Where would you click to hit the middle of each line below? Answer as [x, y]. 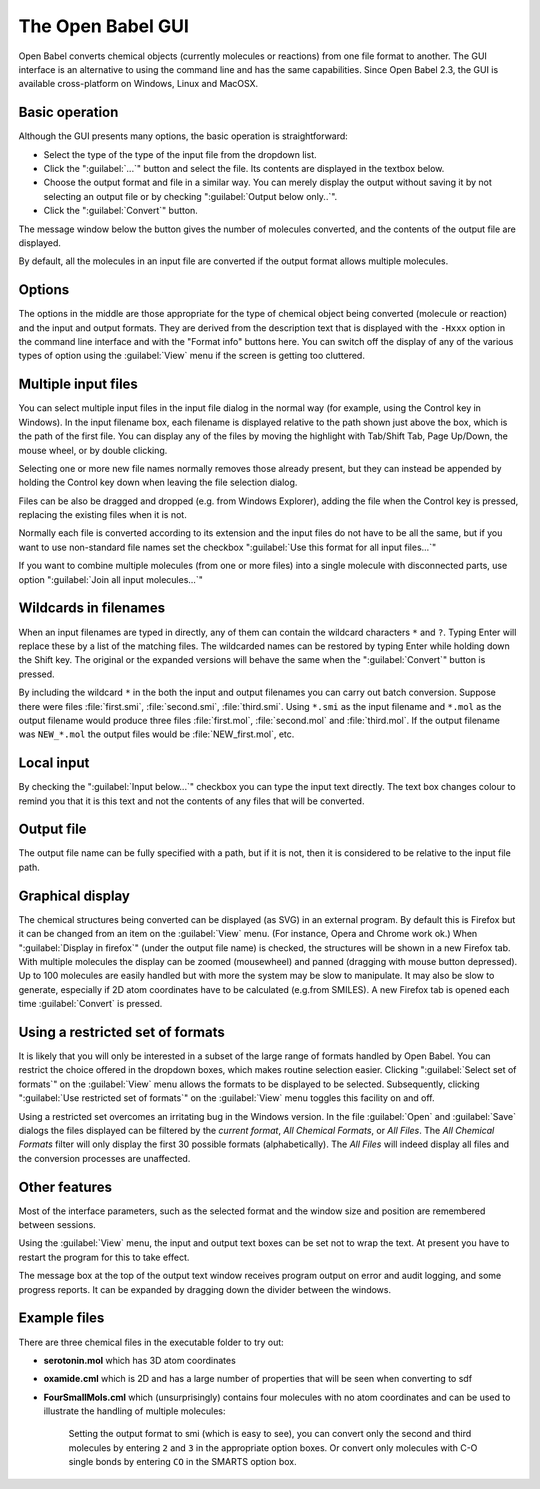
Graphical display [74, 895]
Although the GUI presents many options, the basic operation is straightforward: [183, 136]
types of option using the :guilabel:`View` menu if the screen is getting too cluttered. [191, 356]
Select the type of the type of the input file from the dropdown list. [180, 154]
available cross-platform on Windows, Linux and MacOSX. [138, 84]
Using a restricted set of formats [121, 1031]
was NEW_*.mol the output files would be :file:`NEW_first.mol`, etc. [156, 734]
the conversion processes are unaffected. [104, 1158]
